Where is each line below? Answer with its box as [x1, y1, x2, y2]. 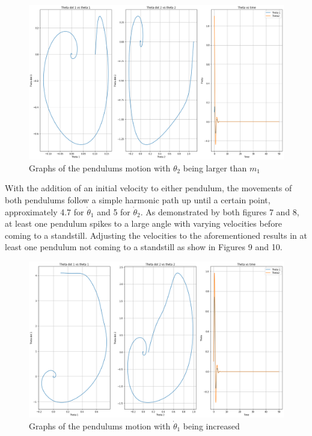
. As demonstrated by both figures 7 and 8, [140, 205, 299, 218]
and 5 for [97, 205, 130, 218]
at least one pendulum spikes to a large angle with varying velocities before [5, 217, 282, 230]
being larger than [183, 161, 247, 174]
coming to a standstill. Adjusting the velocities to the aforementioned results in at [5, 229, 307, 241]
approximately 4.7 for [5, 205, 84, 218]
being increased [183, 419, 240, 432]
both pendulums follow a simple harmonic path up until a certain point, [5, 193, 271, 206]
